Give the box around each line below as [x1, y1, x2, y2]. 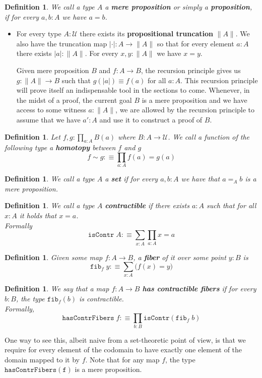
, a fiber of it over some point [133, 251, 226, 262]
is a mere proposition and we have [142, 94, 247, 105]
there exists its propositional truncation [80, 28, 213, 39]
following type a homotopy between [5, 142, 116, 153]
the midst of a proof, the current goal [16, 94, 132, 105]
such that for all [207, 200, 256, 211]
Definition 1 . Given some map [5, 251, 103, 262]
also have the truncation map [16, 38, 107, 48]
